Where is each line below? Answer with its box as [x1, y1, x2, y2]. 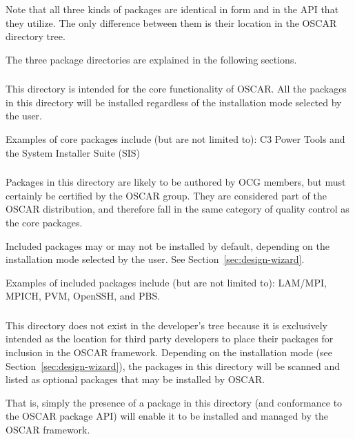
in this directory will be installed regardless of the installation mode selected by [6, 95, 342, 109]
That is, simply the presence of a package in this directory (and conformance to [6, 395, 343, 409]
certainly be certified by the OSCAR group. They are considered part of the [6, 188, 327, 202]
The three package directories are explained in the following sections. [6, 52, 297, 66]
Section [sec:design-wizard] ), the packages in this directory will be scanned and [6, 358, 341, 373]
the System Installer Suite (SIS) [6, 145, 141, 159]
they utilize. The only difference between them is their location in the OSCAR [6, 15, 337, 30]
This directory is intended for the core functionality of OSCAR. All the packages [6, 81, 347, 96]
